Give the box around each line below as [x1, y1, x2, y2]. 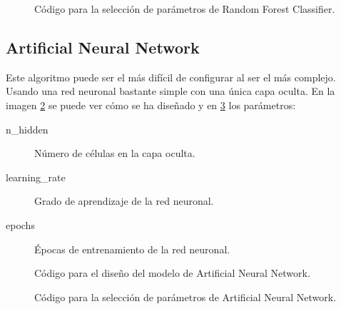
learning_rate [6, 169, 66, 184]
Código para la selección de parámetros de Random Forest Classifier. [34, 1, 335, 16]
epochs [6, 217, 35, 232]
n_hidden [6, 121, 49, 136]
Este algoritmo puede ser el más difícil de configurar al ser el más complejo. [6, 69, 336, 84]
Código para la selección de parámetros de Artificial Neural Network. [34, 289, 337, 304]
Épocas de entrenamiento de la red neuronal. [34, 241, 230, 256]
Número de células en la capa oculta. [34, 146, 195, 161]
